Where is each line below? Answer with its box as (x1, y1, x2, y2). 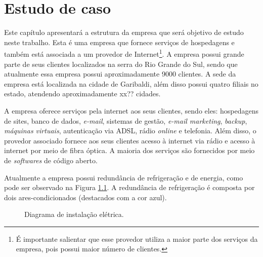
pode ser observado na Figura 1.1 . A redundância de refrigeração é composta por (4, 182, 255, 193)
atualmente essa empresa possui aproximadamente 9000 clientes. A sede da (4, 68, 236, 79)
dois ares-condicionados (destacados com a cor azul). (4, 192, 167, 202)
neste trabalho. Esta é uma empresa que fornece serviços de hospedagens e (4, 36, 235, 47)
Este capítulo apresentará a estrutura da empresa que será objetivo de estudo (4, 27, 244, 38)
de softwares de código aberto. (4, 155, 98, 165)
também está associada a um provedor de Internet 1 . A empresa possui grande (4, 47, 244, 59)
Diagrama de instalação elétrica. (24, 209, 124, 219)
